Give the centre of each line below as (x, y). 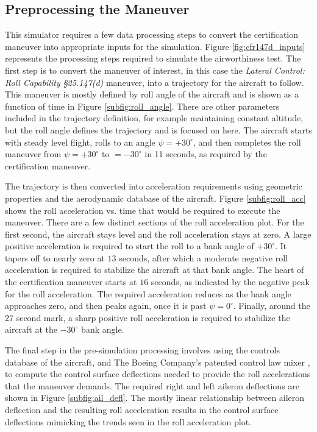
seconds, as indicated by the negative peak (230, 282)
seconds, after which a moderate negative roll (203, 257)
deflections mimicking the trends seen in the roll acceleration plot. (128, 421)
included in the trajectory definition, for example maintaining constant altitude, (154, 118)
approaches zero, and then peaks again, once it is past (106, 306)
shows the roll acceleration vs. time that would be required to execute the (143, 210)
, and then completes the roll (247, 142)
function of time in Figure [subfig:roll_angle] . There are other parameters (142, 106)
